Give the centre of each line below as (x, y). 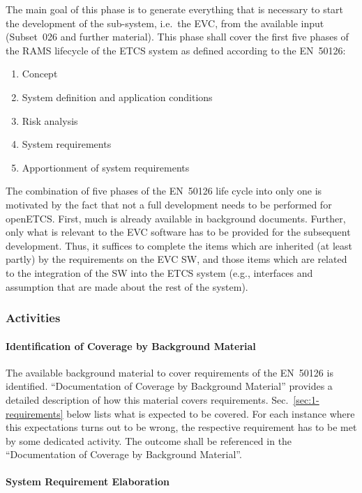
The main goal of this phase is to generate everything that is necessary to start (175, 9)
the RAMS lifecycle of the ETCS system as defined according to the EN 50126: (176, 50)
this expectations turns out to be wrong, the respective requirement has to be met (181, 427)
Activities (33, 318)
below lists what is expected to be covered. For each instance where (211, 413)
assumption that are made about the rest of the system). (127, 286)
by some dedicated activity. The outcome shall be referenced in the (149, 440)
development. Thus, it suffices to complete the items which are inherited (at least (179, 245)
